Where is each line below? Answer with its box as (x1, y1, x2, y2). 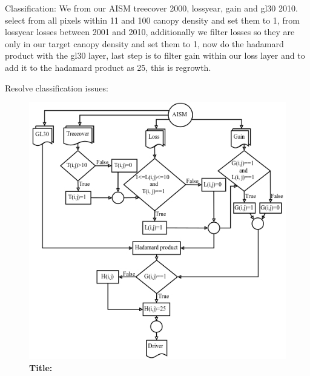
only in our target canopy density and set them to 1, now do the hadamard (5, 37, 284, 50)
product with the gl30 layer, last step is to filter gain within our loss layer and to (5, 49, 305, 62)
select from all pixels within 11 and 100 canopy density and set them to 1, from (5, 13, 300, 26)
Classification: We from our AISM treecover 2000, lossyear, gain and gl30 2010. (5, 2, 298, 14)
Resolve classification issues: (5, 81, 108, 94)
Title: (29, 361, 53, 374)
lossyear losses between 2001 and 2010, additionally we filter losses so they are (5, 25, 295, 38)
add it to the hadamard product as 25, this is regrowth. (5, 61, 211, 73)
